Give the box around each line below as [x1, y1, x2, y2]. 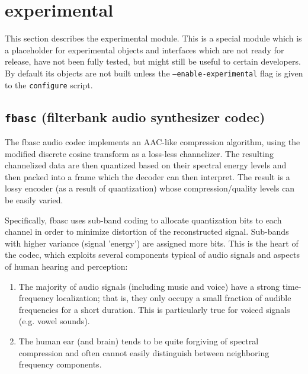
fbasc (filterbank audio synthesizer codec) [5, 107, 265, 126]
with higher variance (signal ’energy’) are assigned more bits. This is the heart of [5, 236, 299, 249]
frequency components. [18, 358, 102, 370]
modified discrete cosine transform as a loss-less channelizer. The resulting [5, 147, 274, 159]
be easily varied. [5, 193, 63, 206]
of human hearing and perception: [5, 260, 128, 272]
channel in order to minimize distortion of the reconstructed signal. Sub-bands [5, 225, 289, 238]
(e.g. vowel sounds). [18, 315, 90, 327]
